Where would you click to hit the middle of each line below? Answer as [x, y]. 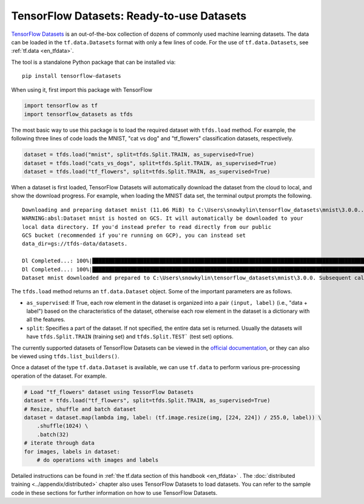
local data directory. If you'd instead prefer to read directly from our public [147, 227]
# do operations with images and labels [98, 460]
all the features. [46, 319]
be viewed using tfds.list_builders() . [65, 356]
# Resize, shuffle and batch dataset [80, 409]
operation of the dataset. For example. [59, 376]
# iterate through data [59, 443]
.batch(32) [53, 434]
